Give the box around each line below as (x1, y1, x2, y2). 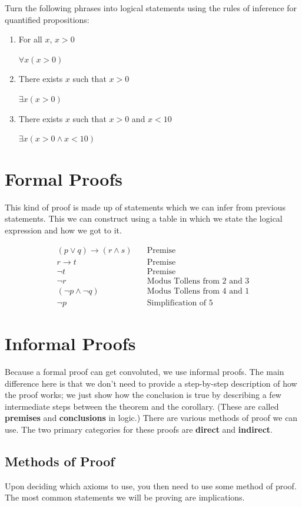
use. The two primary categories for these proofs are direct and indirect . (5, 423, 273, 435)
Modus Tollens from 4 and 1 (147, 287, 250, 295)
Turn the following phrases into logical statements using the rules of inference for (5, 2, 297, 14)
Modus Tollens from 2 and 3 (147, 276, 250, 285)
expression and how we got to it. (5, 224, 122, 236)
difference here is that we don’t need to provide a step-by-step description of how (5, 377, 297, 389)
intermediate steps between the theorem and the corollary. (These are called (5, 400, 279, 412)
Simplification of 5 (147, 298, 213, 307)
